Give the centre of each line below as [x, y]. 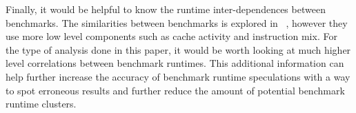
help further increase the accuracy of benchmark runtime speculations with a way [178, 76]
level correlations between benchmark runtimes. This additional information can [175, 63]
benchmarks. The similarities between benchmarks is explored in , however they [177, 22]
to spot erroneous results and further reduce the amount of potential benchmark [175, 90]
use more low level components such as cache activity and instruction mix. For [171, 36]
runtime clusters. [41, 104]
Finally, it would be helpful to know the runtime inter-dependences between [166, 9]
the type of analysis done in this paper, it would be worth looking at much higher [178, 49]
